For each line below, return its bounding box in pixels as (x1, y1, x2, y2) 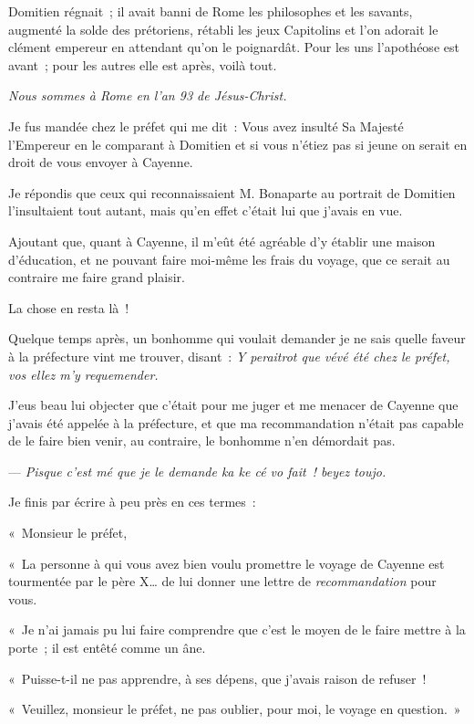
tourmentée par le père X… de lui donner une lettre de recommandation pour (8, 572, 437, 591)
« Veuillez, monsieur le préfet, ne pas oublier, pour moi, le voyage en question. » (8, 699, 461, 719)
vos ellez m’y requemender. (8, 364, 159, 383)
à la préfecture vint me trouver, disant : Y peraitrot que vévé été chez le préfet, (8, 346, 450, 365)
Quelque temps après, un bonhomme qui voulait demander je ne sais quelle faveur (8, 329, 466, 348)
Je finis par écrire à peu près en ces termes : (8, 492, 256, 511)
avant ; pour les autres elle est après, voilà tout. (8, 55, 277, 74)
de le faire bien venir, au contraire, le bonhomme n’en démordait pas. (8, 431, 396, 450)
